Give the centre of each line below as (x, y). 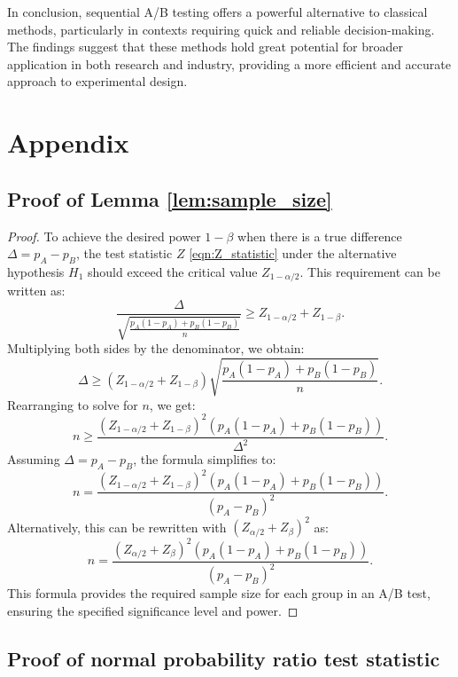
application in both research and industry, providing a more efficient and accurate (229, 63)
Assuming (34, 459)
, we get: (172, 404)
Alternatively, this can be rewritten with (117, 527)
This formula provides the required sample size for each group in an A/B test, (219, 593)
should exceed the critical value (172, 271)
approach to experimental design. (97, 81)
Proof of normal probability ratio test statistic (224, 658)
